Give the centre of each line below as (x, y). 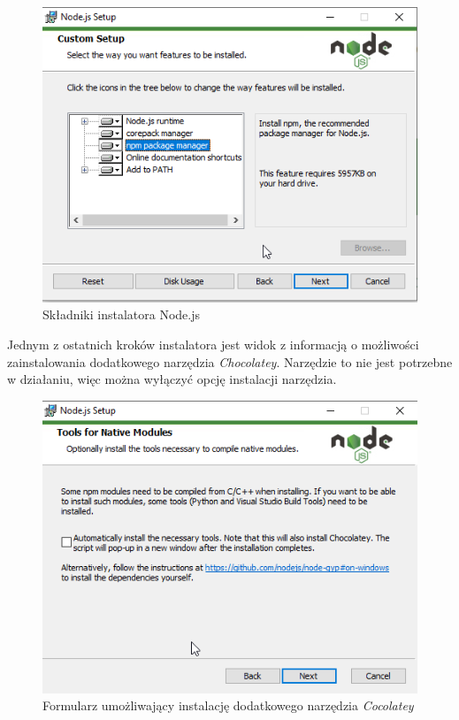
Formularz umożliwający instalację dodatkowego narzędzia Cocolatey (228, 705)
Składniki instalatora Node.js (121, 314)
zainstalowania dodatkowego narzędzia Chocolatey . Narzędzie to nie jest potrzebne (230, 361)
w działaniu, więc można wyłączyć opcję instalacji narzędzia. (172, 379)
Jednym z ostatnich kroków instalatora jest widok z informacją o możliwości (213, 345)
